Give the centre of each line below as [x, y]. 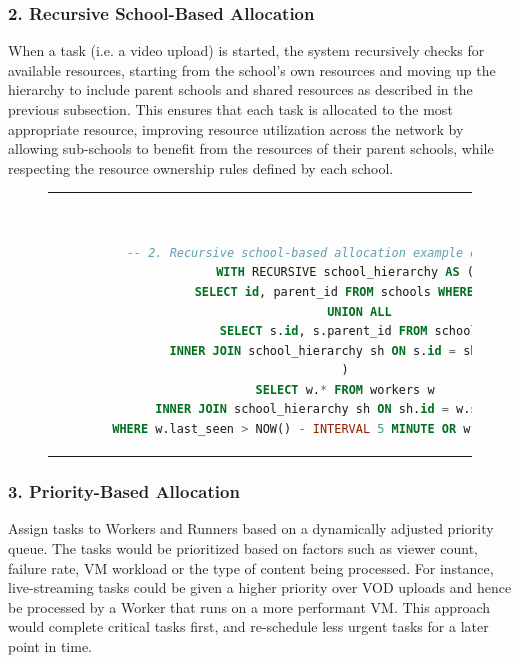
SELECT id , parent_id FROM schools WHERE [334, 291]
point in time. [50, 645]
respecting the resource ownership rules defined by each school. [201, 167]
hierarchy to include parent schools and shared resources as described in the [240, 89]
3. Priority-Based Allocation [124, 491]
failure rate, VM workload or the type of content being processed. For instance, [251, 567]
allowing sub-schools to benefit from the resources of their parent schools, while [251, 148]
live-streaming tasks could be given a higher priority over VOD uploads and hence [260, 587]
